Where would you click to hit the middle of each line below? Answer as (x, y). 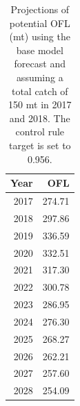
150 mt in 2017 (40, 104)
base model (40, 50)
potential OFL (40, 23)
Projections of (40, 9)
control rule (40, 132)
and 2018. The (40, 118)
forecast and (40, 64)
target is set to (40, 145)
